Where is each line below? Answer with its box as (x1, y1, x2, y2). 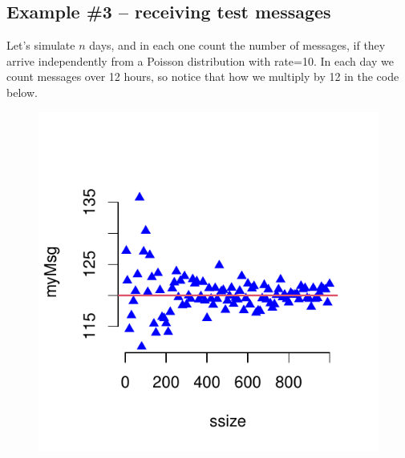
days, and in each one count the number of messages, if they (89, 37, 386, 54)
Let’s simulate (6, 37, 75, 54)
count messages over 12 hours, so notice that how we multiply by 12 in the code (6, 68, 399, 85)
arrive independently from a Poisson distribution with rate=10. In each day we (6, 52, 394, 69)
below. (6, 83, 38, 100)
